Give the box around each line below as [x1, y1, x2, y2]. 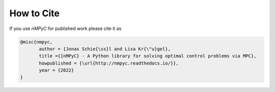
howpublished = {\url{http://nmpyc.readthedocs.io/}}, [39, 60, 179, 66]
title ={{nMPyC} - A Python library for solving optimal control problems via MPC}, [39, 53, 257, 59]
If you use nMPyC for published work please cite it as [9, 25, 122, 32]
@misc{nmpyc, [20, 39, 53, 45]
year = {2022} [39, 68, 74, 73]
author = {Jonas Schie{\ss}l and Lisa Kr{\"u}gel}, [39, 46, 171, 52]
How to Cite [9, 8, 60, 19]
